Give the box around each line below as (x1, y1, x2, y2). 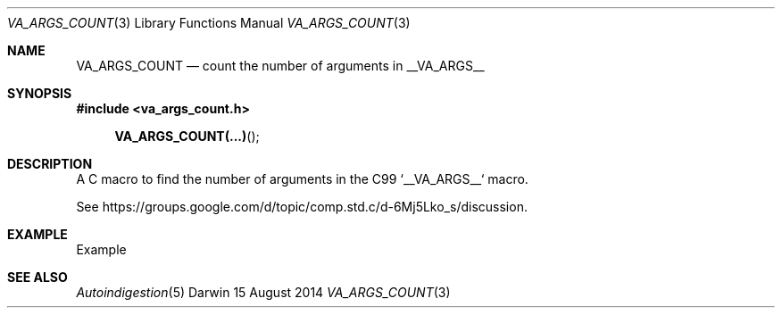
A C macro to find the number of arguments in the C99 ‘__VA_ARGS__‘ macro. (76, 171, 528, 187)
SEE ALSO (7, 269, 68, 285)
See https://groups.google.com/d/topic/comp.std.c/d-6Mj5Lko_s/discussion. (76, 199, 528, 214)
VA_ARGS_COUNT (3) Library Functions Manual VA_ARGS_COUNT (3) (7, 15, 411, 30)
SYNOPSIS (7, 86, 72, 101)
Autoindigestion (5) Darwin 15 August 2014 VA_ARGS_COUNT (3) (76, 285, 451, 300)
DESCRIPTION (7, 156, 93, 171)
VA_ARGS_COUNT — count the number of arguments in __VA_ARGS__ (76, 58, 485, 73)
